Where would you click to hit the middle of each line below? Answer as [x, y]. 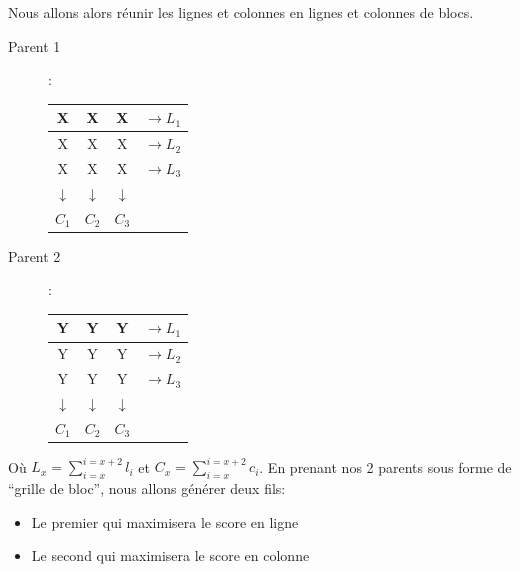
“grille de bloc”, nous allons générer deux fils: [147, 488]
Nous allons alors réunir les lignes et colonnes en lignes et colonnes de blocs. [241, 12]
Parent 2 [34, 255]
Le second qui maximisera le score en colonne [170, 555]
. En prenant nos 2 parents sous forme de [385, 466]
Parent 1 [34, 45]
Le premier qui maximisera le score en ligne [165, 521]
